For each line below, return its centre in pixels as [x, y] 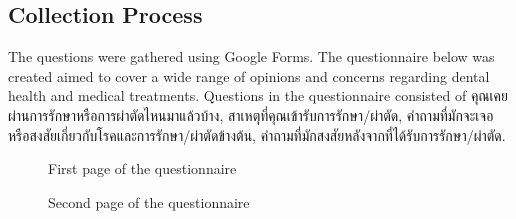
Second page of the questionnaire [149, 201]
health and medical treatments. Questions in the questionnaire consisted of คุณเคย [258, 95]
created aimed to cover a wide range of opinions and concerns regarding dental [249, 75]
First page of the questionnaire [142, 168]
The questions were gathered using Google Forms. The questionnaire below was [251, 56]
